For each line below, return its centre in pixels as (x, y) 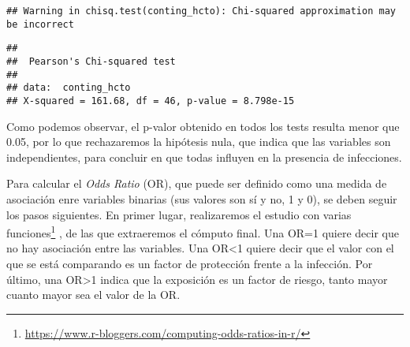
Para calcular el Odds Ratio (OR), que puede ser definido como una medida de (197, 183)
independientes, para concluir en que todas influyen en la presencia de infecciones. (204, 157)
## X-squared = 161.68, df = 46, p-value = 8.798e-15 (151, 101)
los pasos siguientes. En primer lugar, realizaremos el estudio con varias (179, 214)
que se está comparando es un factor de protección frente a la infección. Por (190, 263)
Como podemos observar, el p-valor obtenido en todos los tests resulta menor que (203, 126)
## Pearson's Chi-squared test (91, 61)
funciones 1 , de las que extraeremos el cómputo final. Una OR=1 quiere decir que (203, 231)
